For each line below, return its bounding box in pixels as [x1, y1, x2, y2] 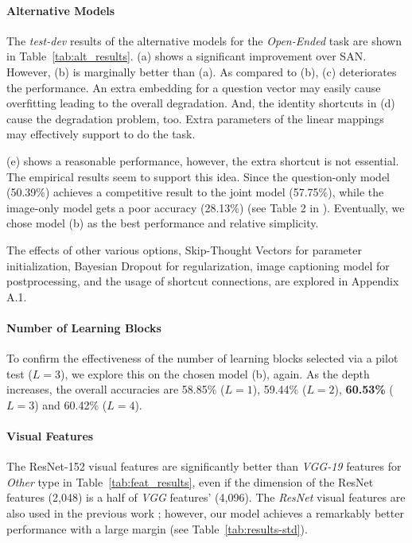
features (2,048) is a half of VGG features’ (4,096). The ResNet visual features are [6, 489, 406, 506]
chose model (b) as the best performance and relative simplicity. [6, 215, 319, 231]
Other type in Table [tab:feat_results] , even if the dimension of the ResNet [6, 473, 374, 490]
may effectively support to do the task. [6, 126, 196, 142]
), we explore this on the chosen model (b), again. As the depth [60, 365, 370, 382]
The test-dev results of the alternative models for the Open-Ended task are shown [6, 32, 402, 48]
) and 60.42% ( [34, 396, 107, 413]
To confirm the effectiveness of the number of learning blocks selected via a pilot [6, 350, 398, 367]
